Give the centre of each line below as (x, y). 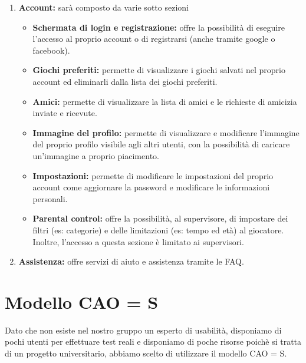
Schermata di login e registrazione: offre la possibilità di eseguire (159, 27)
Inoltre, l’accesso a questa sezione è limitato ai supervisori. (138, 241)
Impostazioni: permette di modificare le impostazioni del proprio (153, 175)
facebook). (51, 50)
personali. (50, 198)
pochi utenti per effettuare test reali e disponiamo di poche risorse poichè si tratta (153, 341)
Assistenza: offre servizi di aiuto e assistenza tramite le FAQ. (131, 261)
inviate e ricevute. (65, 113)
